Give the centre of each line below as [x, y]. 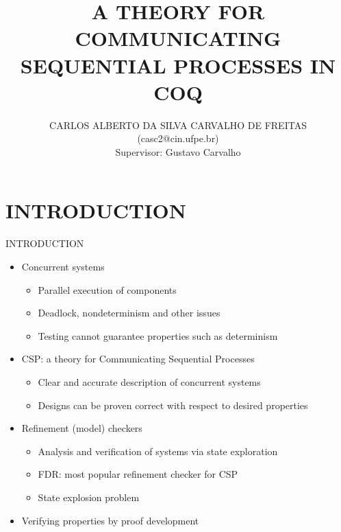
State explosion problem [89, 497]
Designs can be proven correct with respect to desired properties [173, 405]
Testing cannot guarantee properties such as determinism [158, 335]
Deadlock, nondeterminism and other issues [129, 313]
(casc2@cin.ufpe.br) [178, 138]
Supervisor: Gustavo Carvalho [178, 151]
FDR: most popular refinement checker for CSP [138, 474]
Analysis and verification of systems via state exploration [158, 451]
